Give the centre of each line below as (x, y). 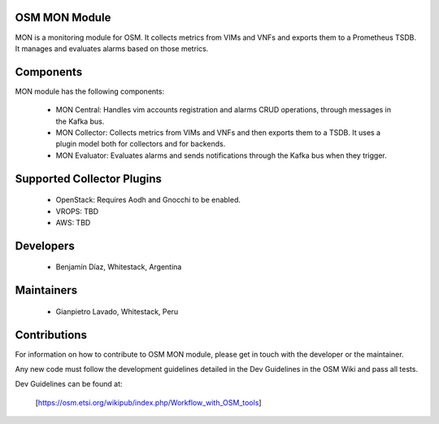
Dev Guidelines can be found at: (69, 384)
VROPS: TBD (77, 211)
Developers (45, 245)
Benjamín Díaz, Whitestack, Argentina (119, 267)
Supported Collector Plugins (89, 179)
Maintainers (46, 290)
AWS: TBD (73, 222)
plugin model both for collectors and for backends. (141, 144)
